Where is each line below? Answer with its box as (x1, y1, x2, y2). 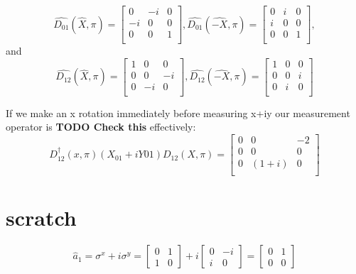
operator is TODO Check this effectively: (6, 119, 196, 134)
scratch (6, 203, 77, 232)
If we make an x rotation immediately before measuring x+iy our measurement (6, 105, 350, 120)
